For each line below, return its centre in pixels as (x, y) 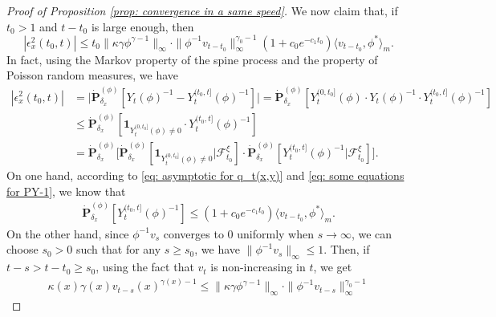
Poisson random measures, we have (93, 75)
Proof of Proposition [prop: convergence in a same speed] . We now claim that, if (202, 10)
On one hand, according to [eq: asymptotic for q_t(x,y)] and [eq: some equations (205, 175)
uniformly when (275, 233)
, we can (372, 233)
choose (22, 249)
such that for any (118, 249)
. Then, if (347, 249)
